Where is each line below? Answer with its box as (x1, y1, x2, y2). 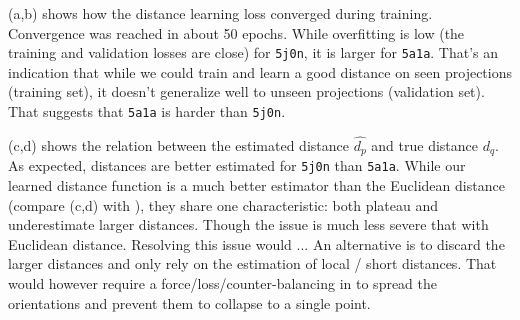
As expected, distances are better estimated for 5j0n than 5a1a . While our (8, 155, 466, 176)
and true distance (371, 134, 478, 155)
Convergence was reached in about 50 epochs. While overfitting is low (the (8, 22, 465, 43)
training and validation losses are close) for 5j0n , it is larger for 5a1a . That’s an (8, 42, 499, 63)
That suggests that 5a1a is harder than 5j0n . (8, 101, 286, 122)
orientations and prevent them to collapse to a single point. (8, 292, 371, 313)
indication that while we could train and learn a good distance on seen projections (8, 61, 512, 82)
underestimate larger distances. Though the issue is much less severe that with (8, 214, 489, 235)
